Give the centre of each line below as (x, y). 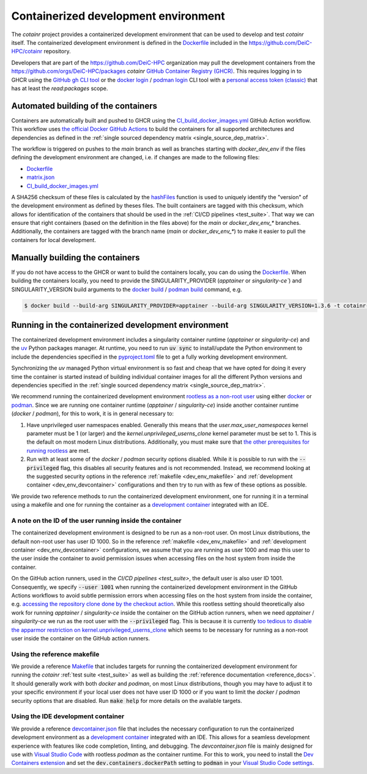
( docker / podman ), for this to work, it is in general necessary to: (93, 414)
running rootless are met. (58, 450)
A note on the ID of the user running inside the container (96, 520)
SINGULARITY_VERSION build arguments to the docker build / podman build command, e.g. (127, 289)
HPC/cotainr (27, 51)
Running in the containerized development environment (120, 325)
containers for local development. (54, 240)
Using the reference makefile (55, 654)
